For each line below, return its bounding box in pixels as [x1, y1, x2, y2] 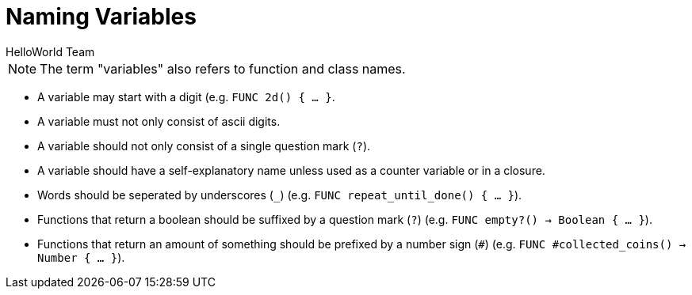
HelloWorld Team [6, 44, 95, 59]
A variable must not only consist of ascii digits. [37, 114, 281, 128]
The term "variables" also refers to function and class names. [40, 60, 406, 77]
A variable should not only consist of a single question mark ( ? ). [37, 138, 371, 153]
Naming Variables [6, 3, 197, 30]
